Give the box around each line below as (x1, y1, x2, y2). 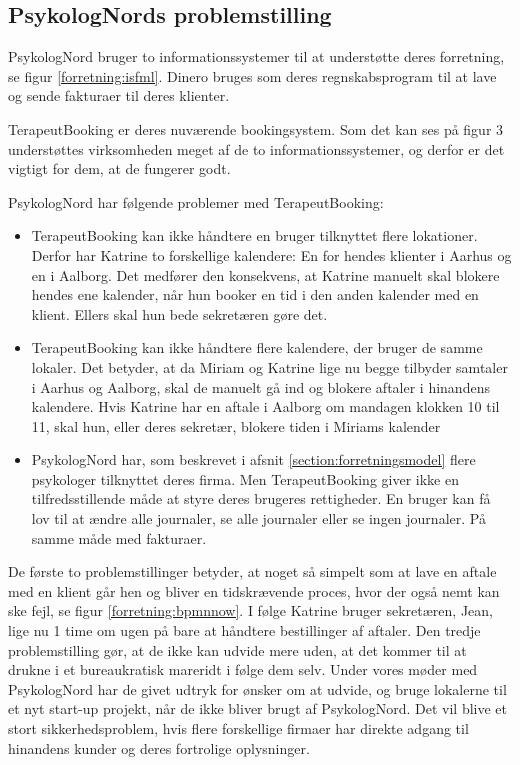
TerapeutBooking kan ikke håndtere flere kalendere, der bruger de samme (31, 337, 483, 358)
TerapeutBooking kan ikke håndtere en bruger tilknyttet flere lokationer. (31, 225, 478, 246)
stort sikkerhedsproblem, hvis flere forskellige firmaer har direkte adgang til (8, 718, 469, 739)
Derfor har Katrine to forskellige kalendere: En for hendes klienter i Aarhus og (31, 244, 512, 265)
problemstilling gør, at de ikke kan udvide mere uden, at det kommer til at (8, 639, 467, 660)
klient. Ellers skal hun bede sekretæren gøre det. (31, 303, 328, 324)
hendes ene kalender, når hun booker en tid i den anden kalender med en (31, 284, 479, 305)
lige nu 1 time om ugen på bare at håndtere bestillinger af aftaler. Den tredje (8, 620, 481, 641)
